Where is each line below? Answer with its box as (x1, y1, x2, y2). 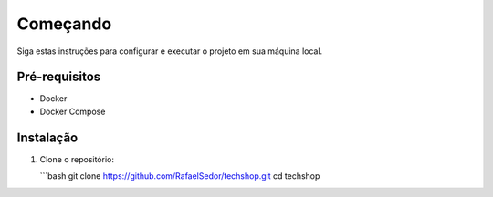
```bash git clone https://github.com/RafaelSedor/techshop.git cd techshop (39, 171, 320, 181)
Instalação (16, 130, 79, 145)
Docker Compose (39, 106, 106, 117)
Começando (16, 14, 112, 34)
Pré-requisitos (16, 69, 101, 85)
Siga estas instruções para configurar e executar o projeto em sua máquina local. (16, 46, 323, 57)
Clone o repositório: (39, 153, 114, 164)
